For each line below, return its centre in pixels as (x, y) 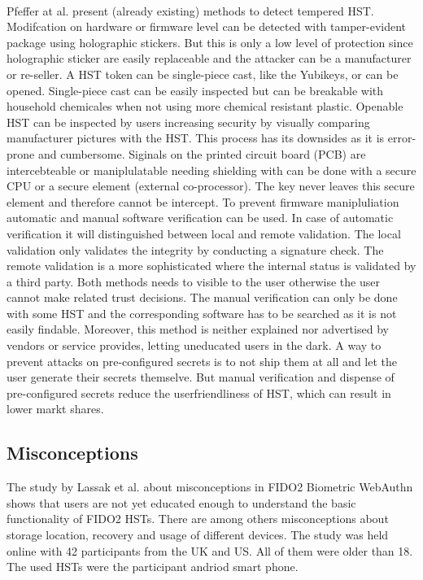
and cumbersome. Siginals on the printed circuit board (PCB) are (202, 153)
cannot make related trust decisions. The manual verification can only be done (202, 297)
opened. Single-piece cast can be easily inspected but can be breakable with (195, 90)
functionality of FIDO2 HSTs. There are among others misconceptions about (198, 519)
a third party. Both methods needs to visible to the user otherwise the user (193, 281)
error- (402, 138)
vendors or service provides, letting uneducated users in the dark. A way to (194, 345)
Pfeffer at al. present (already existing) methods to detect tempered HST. (190, 10)
